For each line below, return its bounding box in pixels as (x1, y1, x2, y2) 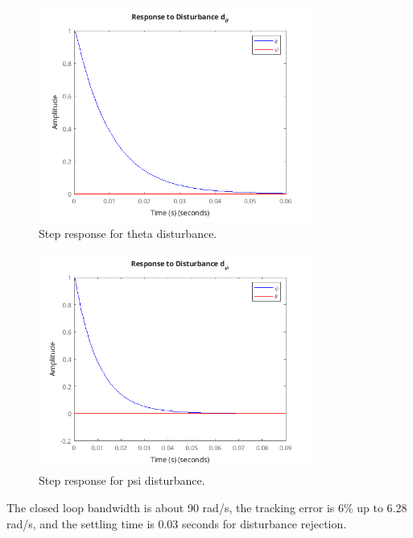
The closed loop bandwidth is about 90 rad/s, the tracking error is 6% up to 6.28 (6, 498, 407, 515)
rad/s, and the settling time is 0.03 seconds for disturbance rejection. (6, 515, 347, 532)
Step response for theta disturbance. (39, 225, 217, 242)
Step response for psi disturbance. (39, 472, 205, 489)
